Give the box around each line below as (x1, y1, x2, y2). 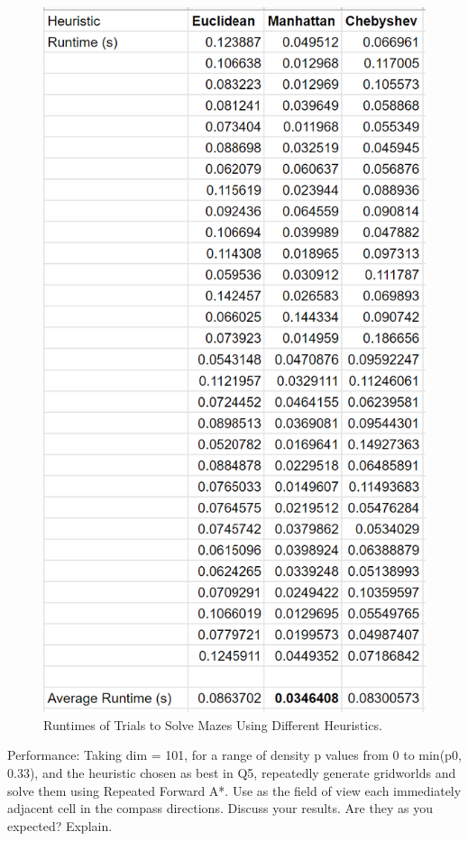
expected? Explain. (7, 816, 113, 835)
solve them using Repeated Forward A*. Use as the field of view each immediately (7, 781, 462, 800)
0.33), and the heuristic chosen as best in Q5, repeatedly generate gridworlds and (7, 763, 456, 782)
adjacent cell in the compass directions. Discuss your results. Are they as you (7, 799, 433, 818)
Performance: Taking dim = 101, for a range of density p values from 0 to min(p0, (7, 745, 462, 764)
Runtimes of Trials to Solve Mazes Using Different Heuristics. (43, 715, 382, 734)
